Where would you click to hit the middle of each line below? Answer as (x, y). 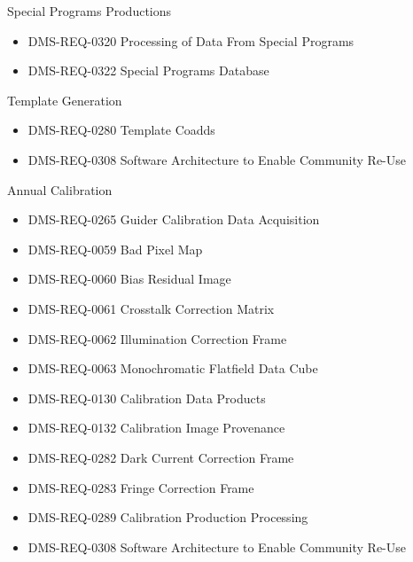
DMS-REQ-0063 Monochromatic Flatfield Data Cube (173, 368)
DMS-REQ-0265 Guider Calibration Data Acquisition (174, 219)
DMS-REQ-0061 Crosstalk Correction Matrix (151, 308)
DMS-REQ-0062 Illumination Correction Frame (157, 338)
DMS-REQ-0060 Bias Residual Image (129, 279)
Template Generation (65, 100)
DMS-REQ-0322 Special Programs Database (148, 70)
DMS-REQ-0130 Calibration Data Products (147, 398)
